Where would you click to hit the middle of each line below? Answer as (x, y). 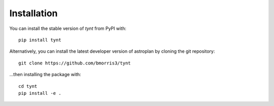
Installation (33, 13)
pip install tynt (40, 40)
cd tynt (28, 86)
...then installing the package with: (45, 75)
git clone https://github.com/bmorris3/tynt (75, 63)
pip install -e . (40, 93)
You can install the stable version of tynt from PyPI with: (68, 28)
